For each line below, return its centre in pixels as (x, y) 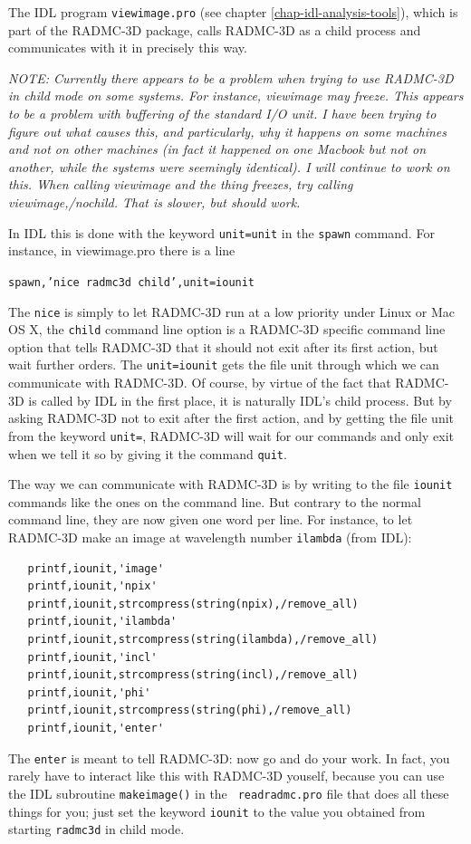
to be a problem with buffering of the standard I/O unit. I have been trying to (222, 114)
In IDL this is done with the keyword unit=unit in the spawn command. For (221, 232)
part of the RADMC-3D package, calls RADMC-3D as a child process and (215, 29)
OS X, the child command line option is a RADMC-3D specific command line (227, 329)
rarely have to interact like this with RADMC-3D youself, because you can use (226, 776)
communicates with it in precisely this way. (128, 48)
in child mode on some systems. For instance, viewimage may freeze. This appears (236, 96)
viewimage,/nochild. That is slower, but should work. (154, 202)
